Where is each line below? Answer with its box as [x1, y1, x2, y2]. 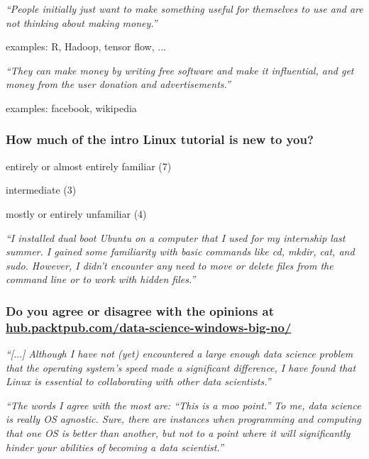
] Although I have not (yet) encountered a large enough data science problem [21, 346, 353, 361]
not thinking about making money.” [6, 15, 158, 30]
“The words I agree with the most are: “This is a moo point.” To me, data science [6, 397, 361, 412]
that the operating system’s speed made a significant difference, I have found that [6, 360, 356, 375]
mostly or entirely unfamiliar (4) [6, 206, 147, 221]
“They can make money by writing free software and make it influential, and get [6, 62, 354, 77]
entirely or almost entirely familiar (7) [6, 158, 172, 173]
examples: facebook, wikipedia [6, 100, 137, 115]
